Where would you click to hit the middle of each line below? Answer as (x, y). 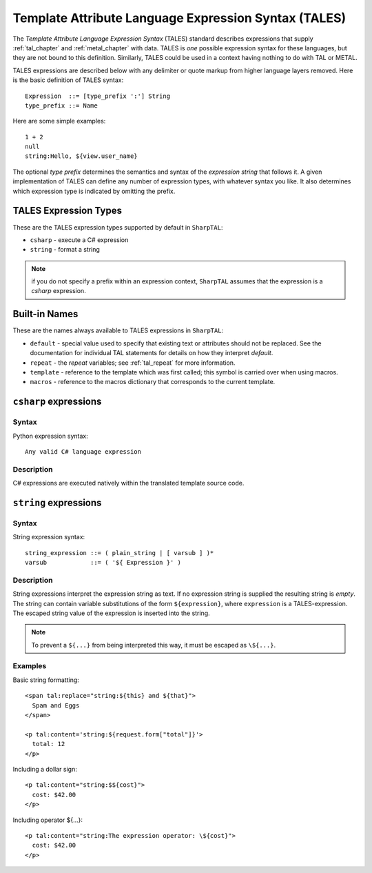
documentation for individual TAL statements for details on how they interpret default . (152, 353)
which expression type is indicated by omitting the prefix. (94, 191)
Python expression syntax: (51, 436)
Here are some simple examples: (59, 121)
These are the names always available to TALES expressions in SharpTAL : (118, 330)
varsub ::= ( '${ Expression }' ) (103, 562)
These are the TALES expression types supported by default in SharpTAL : (118, 227)
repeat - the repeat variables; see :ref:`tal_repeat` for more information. (133, 363)
